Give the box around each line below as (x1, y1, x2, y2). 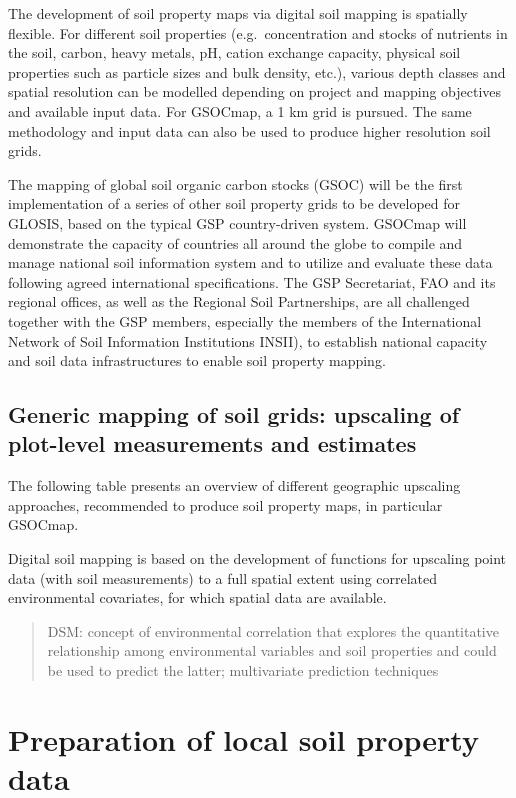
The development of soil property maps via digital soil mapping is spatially (8, 3, 468, 23)
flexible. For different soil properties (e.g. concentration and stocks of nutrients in (8, 22, 508, 43)
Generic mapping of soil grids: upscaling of (8, 399, 460, 430)
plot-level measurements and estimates (8, 428, 417, 459)
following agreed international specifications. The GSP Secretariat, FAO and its (8, 271, 496, 292)
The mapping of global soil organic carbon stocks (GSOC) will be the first (8, 173, 463, 194)
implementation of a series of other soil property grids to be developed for (8, 193, 461, 214)
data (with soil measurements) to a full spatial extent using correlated (8, 567, 438, 588)
